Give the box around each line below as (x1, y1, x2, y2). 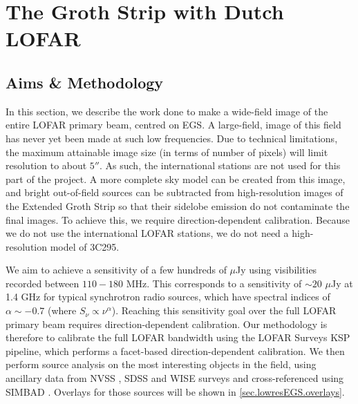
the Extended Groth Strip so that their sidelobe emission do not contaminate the (6, 198, 350, 213)
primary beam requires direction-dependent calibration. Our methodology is (6, 316, 328, 331)
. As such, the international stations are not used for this (100, 158, 341, 173)
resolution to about (6, 158, 87, 173)
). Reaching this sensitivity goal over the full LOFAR (111, 303, 337, 318)
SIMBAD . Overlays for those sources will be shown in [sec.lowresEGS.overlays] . (6, 384, 345, 398)
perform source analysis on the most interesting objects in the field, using (6, 357, 317, 372)
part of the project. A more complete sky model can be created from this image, (6, 171, 346, 186)
